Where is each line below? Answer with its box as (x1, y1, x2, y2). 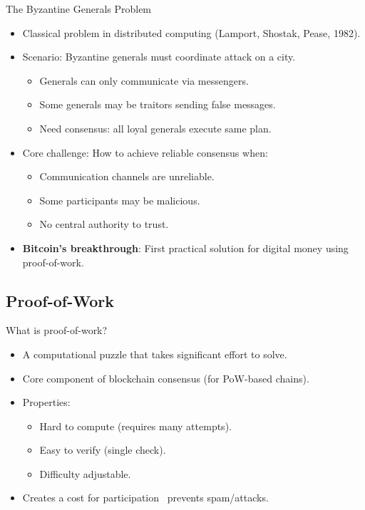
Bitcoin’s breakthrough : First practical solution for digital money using (22, 240, 349, 255)
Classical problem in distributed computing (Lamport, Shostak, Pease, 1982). (22, 25, 361, 40)
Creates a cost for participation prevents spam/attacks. (22, 490, 269, 505)
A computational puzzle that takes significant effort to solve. (22, 346, 287, 361)
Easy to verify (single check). (39, 442, 166, 457)
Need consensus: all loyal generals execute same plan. (39, 120, 272, 135)
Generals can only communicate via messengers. (39, 73, 249, 88)
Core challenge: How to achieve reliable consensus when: (22, 145, 268, 160)
